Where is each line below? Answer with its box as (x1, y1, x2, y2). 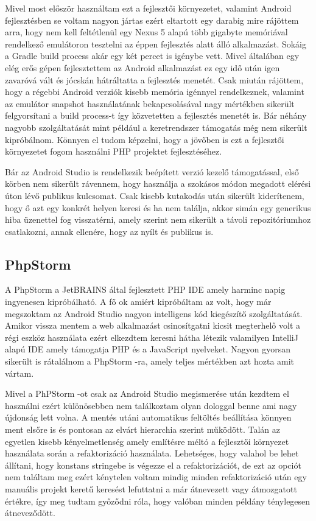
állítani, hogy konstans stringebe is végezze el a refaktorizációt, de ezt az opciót (5, 458, 301, 471)
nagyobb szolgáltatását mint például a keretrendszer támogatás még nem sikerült (5, 121, 307, 133)
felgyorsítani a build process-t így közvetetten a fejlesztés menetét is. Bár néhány (5, 109, 307, 122)
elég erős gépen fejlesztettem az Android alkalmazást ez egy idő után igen (5, 61, 280, 74)
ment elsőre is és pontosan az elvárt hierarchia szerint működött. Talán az (5, 423, 281, 436)
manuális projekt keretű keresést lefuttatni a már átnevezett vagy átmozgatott (5, 482, 297, 495)
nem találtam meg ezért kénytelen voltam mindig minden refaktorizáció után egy (5, 470, 307, 483)
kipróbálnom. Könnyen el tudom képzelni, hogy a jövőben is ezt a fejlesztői (5, 133, 284, 145)
